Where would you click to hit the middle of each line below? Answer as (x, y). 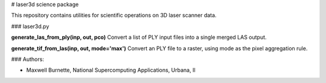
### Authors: (28, 59)
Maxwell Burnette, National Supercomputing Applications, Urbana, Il (111, 70)
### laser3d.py (30, 26)
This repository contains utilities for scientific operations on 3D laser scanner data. (114, 16)
